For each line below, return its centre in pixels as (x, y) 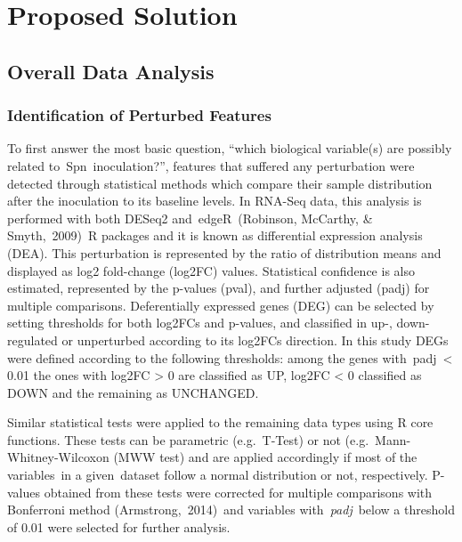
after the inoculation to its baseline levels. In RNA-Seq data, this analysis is (215, 201)
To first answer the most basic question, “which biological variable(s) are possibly (230, 148)
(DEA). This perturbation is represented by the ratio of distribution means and (224, 252)
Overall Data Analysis (111, 71)
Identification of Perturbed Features (139, 115)
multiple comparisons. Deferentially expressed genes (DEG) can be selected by (221, 305)
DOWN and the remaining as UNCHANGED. (133, 392)
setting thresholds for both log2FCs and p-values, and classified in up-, (200, 323)
